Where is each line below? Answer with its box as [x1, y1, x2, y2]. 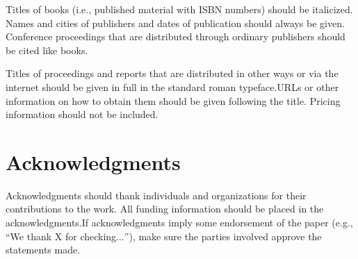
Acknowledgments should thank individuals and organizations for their [6, 187, 307, 202]
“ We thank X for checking [6, 228, 117, 243]
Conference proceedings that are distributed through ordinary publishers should [6, 29, 345, 44]
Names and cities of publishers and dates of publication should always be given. [6, 15, 345, 30]
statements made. [6, 242, 81, 257]
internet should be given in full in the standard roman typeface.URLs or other [6, 79, 339, 94]
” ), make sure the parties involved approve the [124, 228, 322, 243]
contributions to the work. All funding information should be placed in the [6, 201, 324, 216]
